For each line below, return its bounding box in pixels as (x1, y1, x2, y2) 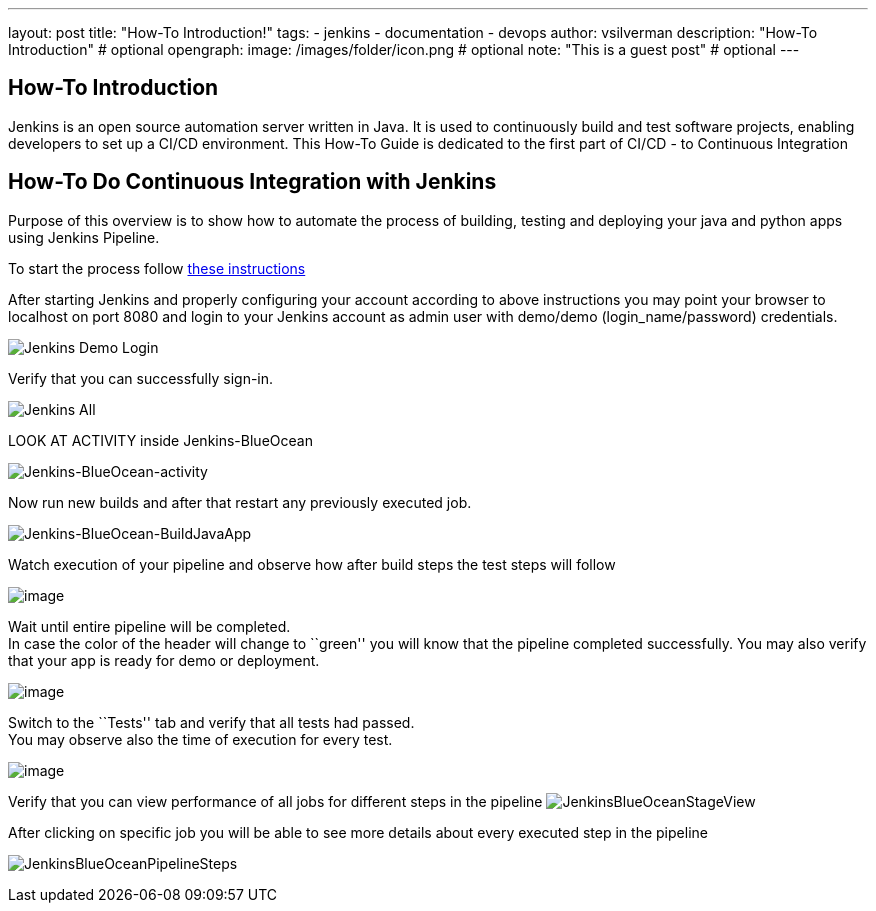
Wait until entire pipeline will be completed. (8, 617, 291, 635)
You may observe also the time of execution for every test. (8, 730, 393, 748)
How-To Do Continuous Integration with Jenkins (8, 169, 497, 195)
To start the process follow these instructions (8, 259, 306, 277)
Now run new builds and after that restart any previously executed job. (8, 493, 472, 511)
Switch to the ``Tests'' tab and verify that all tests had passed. (8, 713, 415, 731)
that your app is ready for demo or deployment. (8, 651, 320, 669)
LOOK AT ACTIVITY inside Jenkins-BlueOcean (8, 431, 313, 449)
